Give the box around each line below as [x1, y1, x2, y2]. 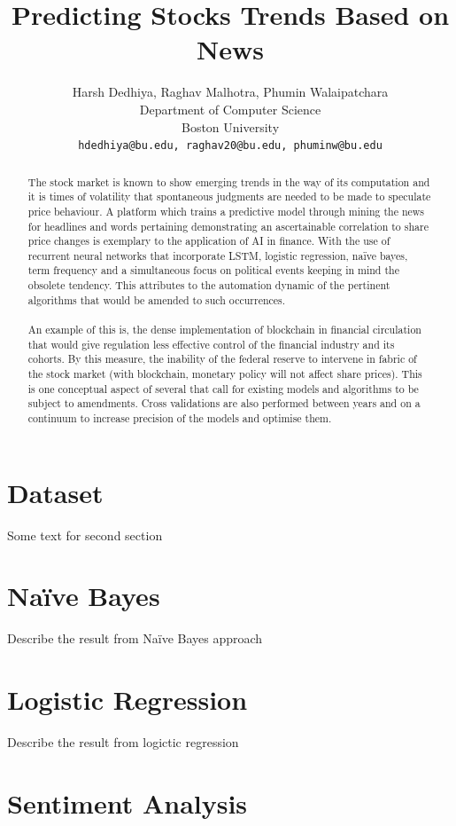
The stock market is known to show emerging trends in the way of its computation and [27, 174, 430, 189]
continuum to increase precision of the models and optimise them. [27, 411, 332, 426]
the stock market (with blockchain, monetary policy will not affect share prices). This [27, 366, 422, 382]
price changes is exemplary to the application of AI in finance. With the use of [27, 233, 390, 248]
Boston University [181, 117, 280, 136]
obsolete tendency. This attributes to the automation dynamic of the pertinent [27, 278, 390, 293]
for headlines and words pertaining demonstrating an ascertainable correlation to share [27, 218, 429, 233]
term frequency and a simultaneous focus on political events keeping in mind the [27, 263, 399, 278]
